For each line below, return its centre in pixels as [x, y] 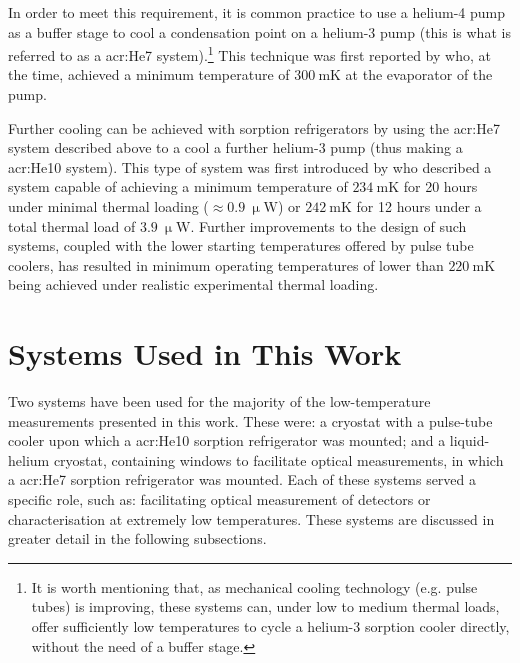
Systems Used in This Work [205, 353]
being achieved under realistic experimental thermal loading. [193, 284]
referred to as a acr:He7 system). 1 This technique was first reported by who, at [249, 53]
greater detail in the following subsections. [137, 538]
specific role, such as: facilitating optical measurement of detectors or [219, 499]
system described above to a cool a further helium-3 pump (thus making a [235, 147]
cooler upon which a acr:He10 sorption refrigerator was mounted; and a [227, 440]
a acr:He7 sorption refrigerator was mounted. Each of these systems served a [242, 479]
